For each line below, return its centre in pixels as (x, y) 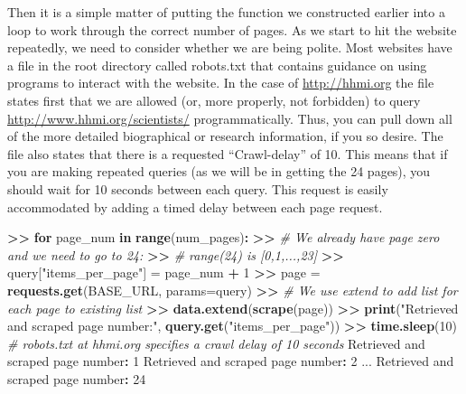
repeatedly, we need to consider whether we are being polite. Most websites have (230, 47)
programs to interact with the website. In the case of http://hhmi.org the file (221, 83)
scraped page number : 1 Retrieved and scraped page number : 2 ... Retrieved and (231, 361)
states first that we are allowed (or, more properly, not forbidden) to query (214, 100)
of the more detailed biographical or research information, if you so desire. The (225, 136)
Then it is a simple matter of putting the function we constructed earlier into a (226, 12)
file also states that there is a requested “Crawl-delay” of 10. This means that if (228, 153)
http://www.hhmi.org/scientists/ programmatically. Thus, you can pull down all (230, 118)
